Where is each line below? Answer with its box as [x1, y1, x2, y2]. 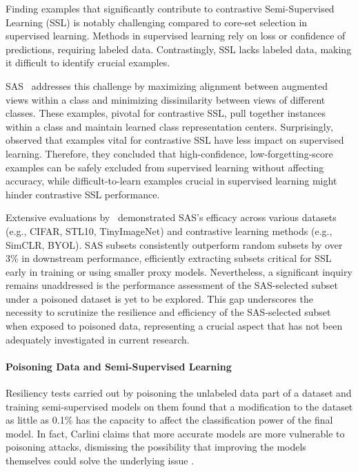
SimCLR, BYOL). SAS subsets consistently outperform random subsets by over [6, 237, 343, 252]
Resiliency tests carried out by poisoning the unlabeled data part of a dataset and [6, 386, 352, 400]
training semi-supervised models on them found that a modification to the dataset [6, 399, 353, 413]
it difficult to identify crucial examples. [6, 55, 170, 70]
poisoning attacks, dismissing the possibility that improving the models [6, 440, 306, 454]
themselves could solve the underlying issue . [6, 453, 195, 468]
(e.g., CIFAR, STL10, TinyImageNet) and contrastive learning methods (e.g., [6, 223, 332, 238]
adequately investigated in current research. [6, 332, 190, 346]
